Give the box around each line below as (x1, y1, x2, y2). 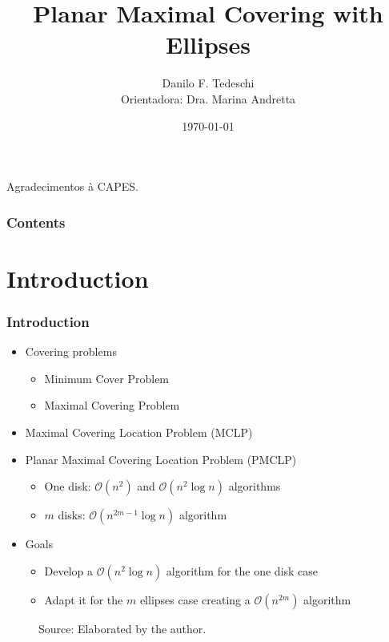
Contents (6, 212, 66, 232)
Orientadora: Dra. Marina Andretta (120, 90, 296, 107)
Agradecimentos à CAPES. (6, 178, 139, 195)
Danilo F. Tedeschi (162, 75, 255, 91)
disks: (58, 507, 86, 523)
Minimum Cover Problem (44, 369, 170, 386)
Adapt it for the (44, 591, 123, 608)
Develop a (44, 562, 94, 579)
